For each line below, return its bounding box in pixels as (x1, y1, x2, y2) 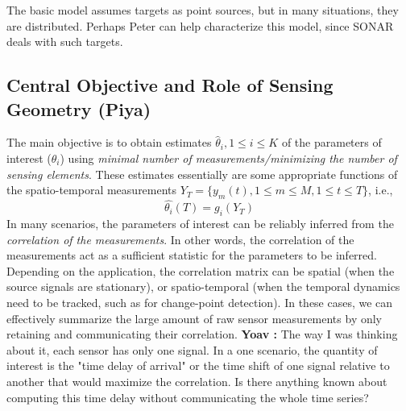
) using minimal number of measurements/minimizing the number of (60, 149, 397, 166)
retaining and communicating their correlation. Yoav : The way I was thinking (6, 326, 398, 342)
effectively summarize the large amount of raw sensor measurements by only (6, 309, 383, 326)
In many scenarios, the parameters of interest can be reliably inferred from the (6, 214, 394, 231)
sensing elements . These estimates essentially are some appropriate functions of (6, 165, 398, 182)
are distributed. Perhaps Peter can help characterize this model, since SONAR (6, 17, 394, 34)
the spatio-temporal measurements (6, 181, 177, 198)
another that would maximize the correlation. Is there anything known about (6, 372, 387, 389)
